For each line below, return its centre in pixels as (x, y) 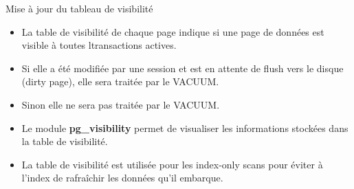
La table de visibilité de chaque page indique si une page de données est (173, 31)
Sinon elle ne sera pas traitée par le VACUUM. (121, 104)
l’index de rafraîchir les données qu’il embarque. (122, 178)
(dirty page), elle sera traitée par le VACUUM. (120, 81)
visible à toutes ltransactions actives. (99, 45)
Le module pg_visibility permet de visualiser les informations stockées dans (185, 127)
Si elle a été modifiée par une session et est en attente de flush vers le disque (182, 68)
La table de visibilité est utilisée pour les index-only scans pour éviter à (172, 164)
